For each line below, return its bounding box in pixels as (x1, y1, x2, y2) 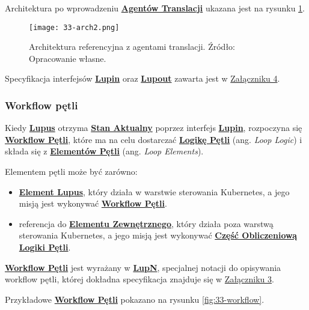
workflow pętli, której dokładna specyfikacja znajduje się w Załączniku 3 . (5, 273, 274, 285)
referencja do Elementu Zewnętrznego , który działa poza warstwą (19, 217, 274, 229)
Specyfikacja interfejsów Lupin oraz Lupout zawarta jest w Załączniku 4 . (5, 72, 280, 85)
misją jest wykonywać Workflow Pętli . (19, 197, 167, 210)
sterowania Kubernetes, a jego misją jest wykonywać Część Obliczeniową (19, 229, 297, 242)
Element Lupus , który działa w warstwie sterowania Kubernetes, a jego (19, 185, 290, 198)
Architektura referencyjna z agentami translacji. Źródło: (29, 40, 235, 53)
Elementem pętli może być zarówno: (5, 165, 138, 178)
